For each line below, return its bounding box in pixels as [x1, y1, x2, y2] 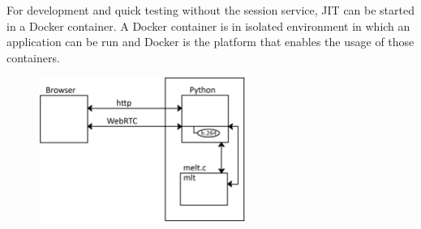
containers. [6, 49, 60, 66]
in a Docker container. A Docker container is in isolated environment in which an [6, 17, 410, 34]
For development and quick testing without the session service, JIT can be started [6, 2, 415, 18]
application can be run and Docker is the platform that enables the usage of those [6, 33, 415, 50]
